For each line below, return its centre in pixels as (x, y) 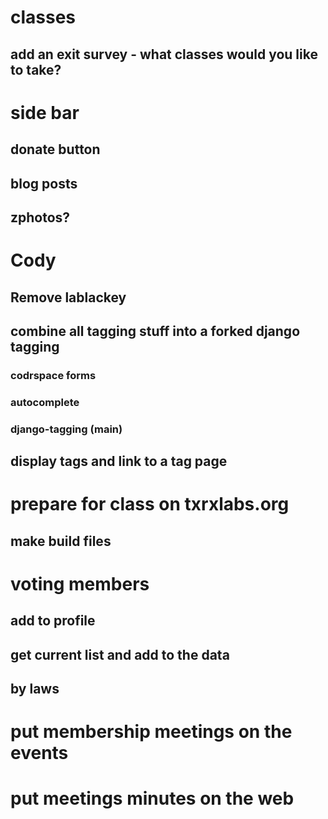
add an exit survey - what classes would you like (164, 54)
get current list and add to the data (120, 654)
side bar (45, 112)
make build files (61, 541)
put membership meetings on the (151, 732)
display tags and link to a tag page (119, 461)
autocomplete (45, 402)
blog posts (44, 183)
